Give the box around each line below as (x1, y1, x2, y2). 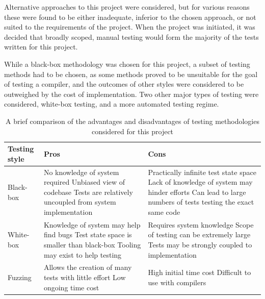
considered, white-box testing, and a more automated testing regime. (4, 98, 219, 109)
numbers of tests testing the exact (148, 196, 254, 207)
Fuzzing (8, 272, 32, 282)
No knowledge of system (43, 166, 119, 177)
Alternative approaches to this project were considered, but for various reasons (4, 2, 250, 12)
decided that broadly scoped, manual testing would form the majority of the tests (4, 31, 259, 42)
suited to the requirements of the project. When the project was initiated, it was (4, 21, 255, 32)
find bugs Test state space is (43, 229, 132, 240)
